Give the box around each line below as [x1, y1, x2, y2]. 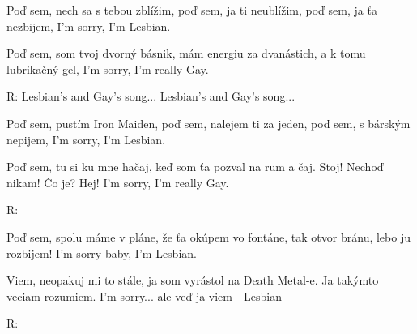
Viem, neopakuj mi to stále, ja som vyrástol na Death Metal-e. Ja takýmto [6, 272, 379, 289]
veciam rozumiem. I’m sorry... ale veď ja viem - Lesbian [6, 287, 282, 304]
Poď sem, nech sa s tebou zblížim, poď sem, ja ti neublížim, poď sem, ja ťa [6, 2, 377, 18]
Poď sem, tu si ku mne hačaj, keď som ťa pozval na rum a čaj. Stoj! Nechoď [6, 158, 384, 175]
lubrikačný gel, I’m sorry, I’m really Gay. [6, 60, 209, 77]
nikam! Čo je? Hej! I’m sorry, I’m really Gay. [6, 173, 229, 191]
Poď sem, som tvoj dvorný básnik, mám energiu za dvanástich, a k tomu [6, 45, 366, 62]
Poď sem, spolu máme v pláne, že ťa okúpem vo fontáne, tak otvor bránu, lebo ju [6, 228, 411, 245]
